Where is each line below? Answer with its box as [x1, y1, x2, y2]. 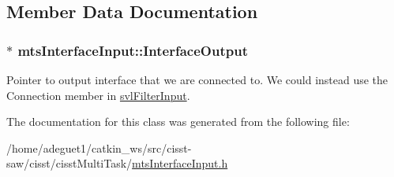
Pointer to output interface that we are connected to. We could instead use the [6, 72, 388, 87]
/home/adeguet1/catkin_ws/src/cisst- [6, 139, 192, 156]
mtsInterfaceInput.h [132, 155, 228, 171]
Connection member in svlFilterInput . [6, 87, 190, 103]
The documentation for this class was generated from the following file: [6, 113, 350, 130]
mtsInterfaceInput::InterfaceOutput [17, 40, 248, 60]
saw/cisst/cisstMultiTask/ [6, 155, 133, 171]
